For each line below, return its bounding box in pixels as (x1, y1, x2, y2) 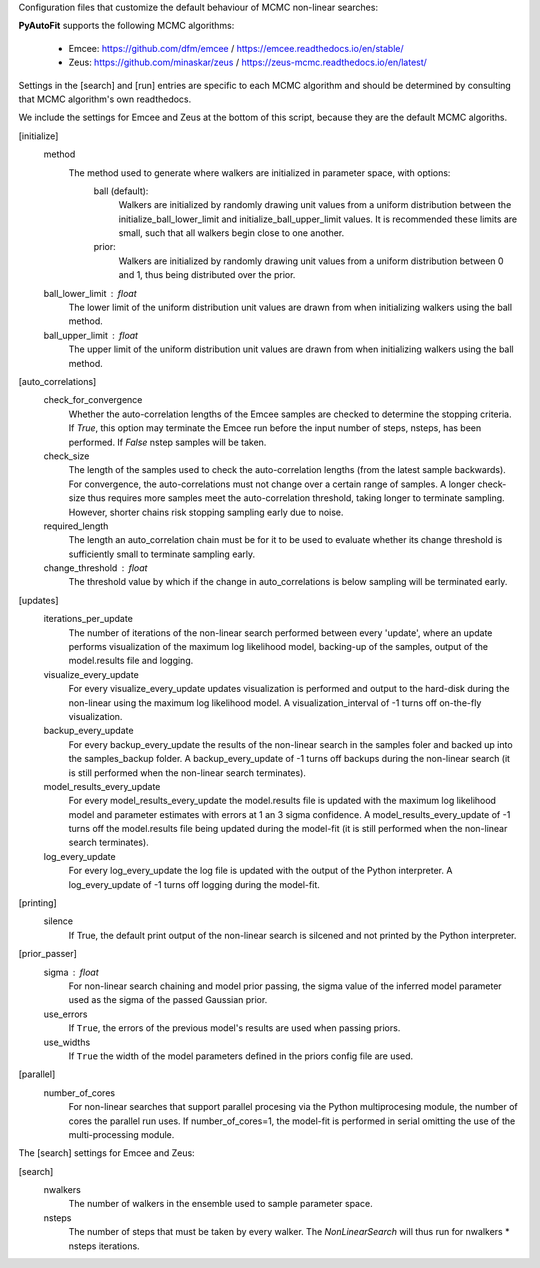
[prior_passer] (18, 948, 77, 960)
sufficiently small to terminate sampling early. (68, 548, 256, 560)
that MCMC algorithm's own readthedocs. (18, 93, 192, 105)
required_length (43, 520, 109, 532)
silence (43, 915, 74, 927)
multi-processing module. (68, 1128, 175, 1140)
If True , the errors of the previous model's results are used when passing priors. (68, 1022, 401, 1034)
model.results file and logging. (68, 655, 194, 667)
